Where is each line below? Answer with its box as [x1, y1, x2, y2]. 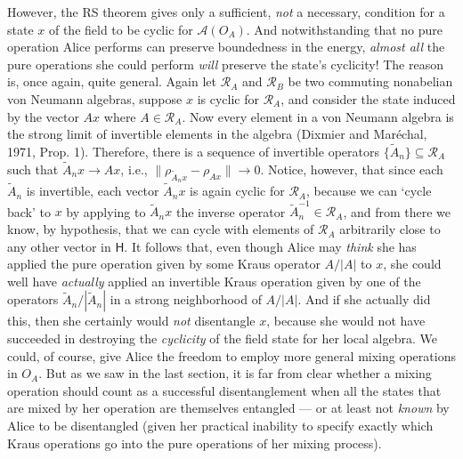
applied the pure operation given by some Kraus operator [7, 254, 321, 273]
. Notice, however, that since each [260, 159, 443, 178]
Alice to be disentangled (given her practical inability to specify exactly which [7, 416, 434, 434]
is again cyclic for [190, 181, 285, 200]
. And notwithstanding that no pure [246, 20, 443, 38]
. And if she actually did [297, 290, 431, 309]
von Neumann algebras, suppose [7, 89, 183, 108]
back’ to [7, 202, 51, 221]
